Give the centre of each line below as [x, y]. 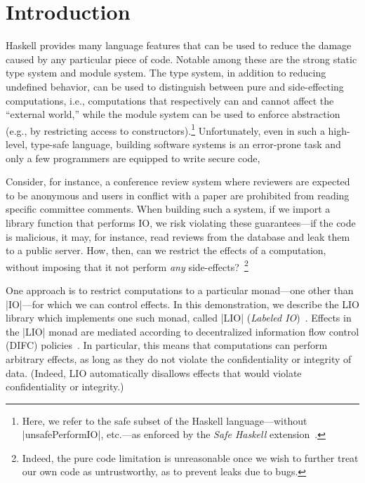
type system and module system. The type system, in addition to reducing [166, 73]
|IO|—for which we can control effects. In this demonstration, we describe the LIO [182, 304]
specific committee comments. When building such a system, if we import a [168, 209]
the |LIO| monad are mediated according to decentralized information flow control [182, 331]
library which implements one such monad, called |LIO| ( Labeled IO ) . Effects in [179, 318]
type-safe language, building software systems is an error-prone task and [186, 144]
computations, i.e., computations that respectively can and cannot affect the [170, 100]
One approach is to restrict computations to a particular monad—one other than [180, 290]
